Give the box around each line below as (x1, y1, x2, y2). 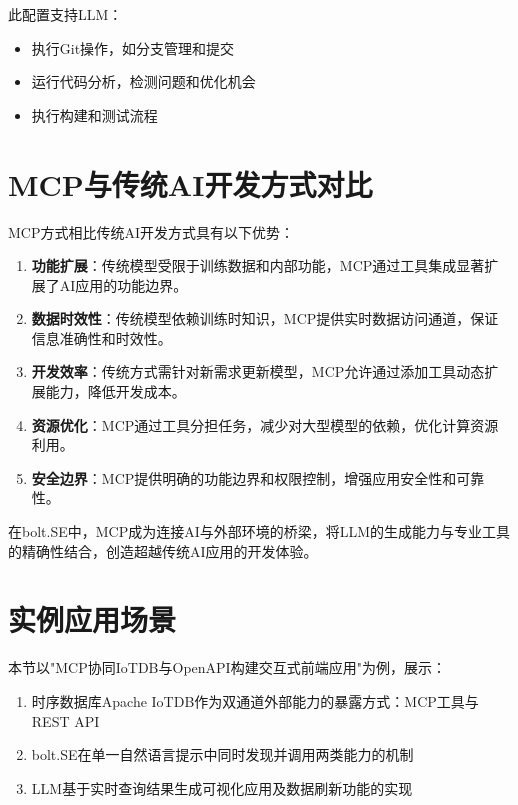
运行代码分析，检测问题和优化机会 (31, 71, 256, 92)
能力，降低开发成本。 (45, 381, 186, 402)
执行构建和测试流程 (31, 104, 158, 125)
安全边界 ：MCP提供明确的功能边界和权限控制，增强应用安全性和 (31, 467, 457, 488)
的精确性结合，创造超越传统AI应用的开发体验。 (8, 540, 318, 561)
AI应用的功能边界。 (59, 274, 188, 295)
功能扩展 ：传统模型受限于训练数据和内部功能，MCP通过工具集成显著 (31, 255, 485, 276)
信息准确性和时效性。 (31, 327, 172, 348)
